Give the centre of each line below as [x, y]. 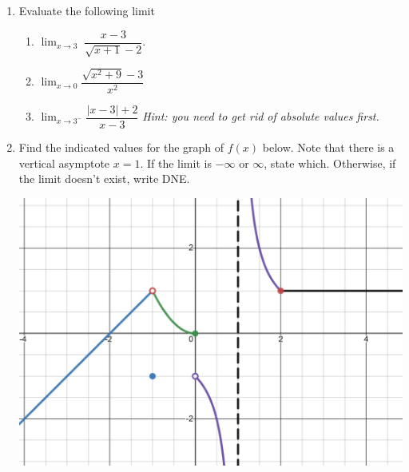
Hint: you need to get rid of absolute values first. [261, 116]
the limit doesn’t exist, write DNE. [104, 178]
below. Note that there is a [328, 147]
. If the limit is [176, 163]
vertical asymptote [64, 163]
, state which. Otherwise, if [330, 163]
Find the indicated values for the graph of [121, 147]
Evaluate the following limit [87, 10]
